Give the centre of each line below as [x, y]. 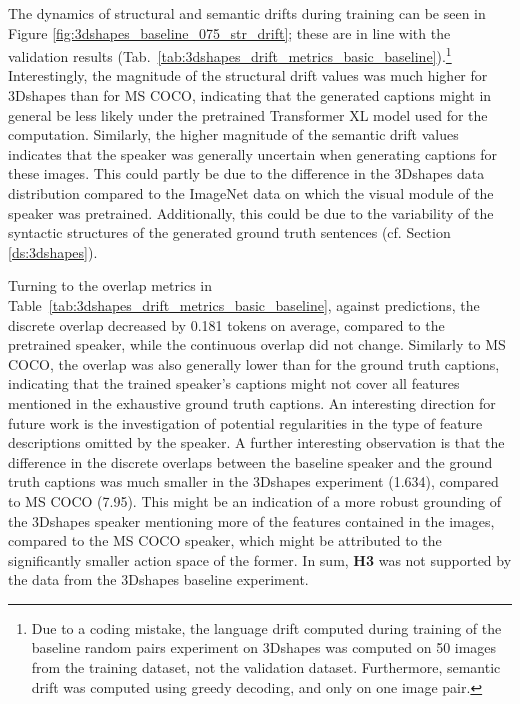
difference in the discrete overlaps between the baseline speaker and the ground [250, 461]
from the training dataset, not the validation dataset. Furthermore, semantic [266, 667]
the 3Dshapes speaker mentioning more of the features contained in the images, [251, 520]
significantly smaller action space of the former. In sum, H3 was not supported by [260, 559]
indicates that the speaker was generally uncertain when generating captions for [252, 153]
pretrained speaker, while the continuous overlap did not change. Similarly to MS [257, 344]
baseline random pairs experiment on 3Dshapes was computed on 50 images [264, 647]
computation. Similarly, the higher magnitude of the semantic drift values [233, 134]
